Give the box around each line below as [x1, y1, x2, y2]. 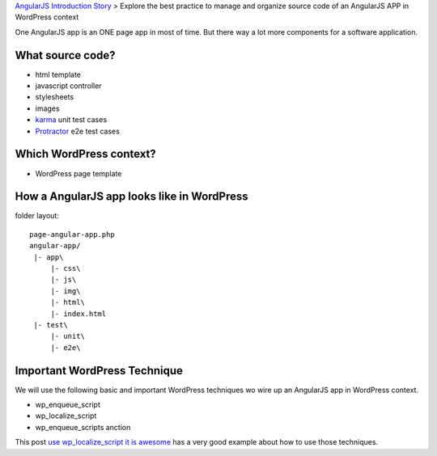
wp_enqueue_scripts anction [35, 422, 131, 432]
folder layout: [15, 211, 60, 221]
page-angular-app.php [29, 230, 115, 239]
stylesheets [35, 92, 74, 102]
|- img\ [50, 286, 81, 295]
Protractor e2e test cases [35, 126, 121, 136]
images [35, 103, 60, 113]
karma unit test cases [35, 115, 108, 125]
